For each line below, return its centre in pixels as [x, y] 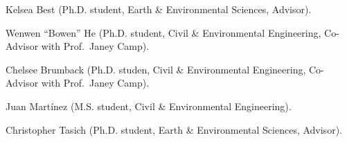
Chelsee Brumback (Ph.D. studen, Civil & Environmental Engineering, [156, 69]
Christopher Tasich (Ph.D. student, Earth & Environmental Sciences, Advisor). [174, 129]
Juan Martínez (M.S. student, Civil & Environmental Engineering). [149, 106]
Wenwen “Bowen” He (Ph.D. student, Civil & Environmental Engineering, [163, 32]
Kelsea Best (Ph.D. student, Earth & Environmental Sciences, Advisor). [159, 9]
